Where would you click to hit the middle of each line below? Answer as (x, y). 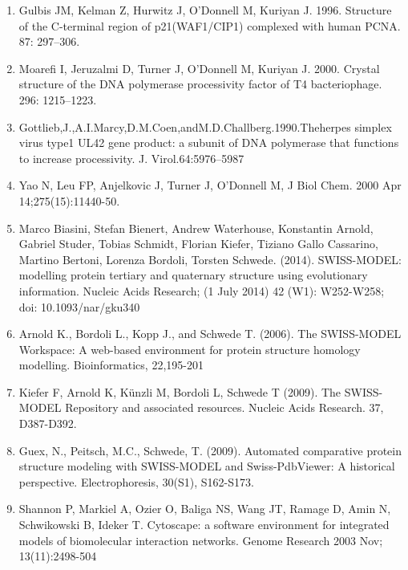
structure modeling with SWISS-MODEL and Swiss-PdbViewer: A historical (207, 466)
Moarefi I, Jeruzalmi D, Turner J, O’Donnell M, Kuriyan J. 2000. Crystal (199, 68)
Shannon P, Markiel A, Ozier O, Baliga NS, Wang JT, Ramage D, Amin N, (205, 509)
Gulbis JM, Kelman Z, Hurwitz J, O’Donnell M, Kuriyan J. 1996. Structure (205, 10)
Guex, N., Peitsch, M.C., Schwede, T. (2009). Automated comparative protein (210, 450)
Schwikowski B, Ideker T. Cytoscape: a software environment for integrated (204, 525)
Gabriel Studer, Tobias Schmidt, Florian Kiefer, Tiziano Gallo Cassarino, (198, 244)
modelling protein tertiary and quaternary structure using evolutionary (193, 275)
